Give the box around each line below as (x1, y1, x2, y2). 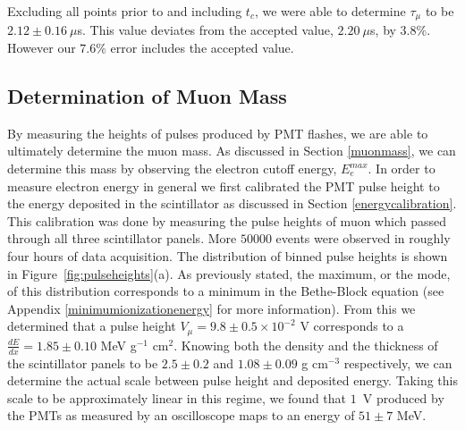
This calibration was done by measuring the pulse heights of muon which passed (7, 211, 446, 230)
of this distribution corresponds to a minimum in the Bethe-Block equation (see (7, 282, 444, 300)
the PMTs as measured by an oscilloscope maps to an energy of (7, 406, 355, 425)
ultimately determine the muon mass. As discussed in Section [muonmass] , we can (7, 141, 456, 160)
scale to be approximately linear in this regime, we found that (7, 388, 347, 407)
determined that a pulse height (7, 316, 176, 335)
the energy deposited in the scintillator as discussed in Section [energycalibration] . (7, 194, 457, 213)
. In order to (368, 159, 435, 178)
